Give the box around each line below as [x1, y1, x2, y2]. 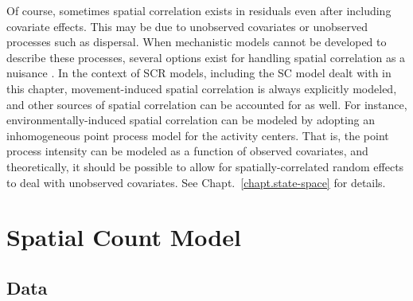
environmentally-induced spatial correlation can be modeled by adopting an [6, 111, 376, 128]
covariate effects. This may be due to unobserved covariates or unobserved [6, 18, 368, 34]
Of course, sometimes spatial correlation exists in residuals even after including [6, 2, 392, 18]
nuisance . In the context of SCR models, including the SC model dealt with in [6, 64, 392, 81]
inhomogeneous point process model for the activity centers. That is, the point [6, 127, 389, 143]
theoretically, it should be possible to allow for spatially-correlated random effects [6, 158, 404, 174]
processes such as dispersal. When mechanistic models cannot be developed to [6, 33, 387, 50]
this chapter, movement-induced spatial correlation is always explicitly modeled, [6, 80, 397, 96]
